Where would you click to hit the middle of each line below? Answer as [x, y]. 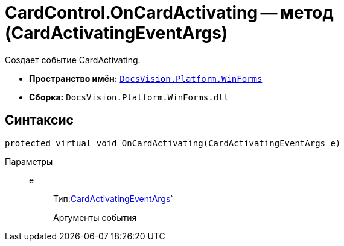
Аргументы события [95, 217]
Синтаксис [39, 120]
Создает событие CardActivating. [73, 60]
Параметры [29, 161]
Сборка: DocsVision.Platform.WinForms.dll [129, 97]
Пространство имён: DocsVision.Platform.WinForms [146, 78]
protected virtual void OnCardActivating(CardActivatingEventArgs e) [173, 143]
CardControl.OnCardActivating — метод [169, 13]
